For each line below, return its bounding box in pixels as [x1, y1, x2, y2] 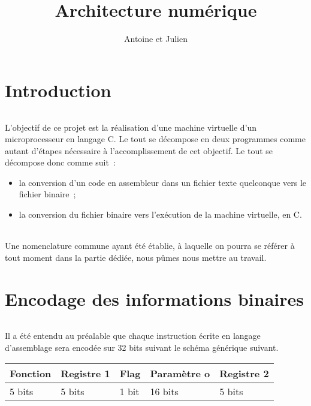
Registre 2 [219, 366, 269, 380]
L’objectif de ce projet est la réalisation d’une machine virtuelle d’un [5, 121, 257, 133]
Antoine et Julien [124, 32, 188, 45]
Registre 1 [61, 366, 110, 380]
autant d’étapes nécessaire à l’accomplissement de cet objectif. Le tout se [5, 144, 273, 157]
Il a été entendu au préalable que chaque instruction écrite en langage [5, 329, 261, 342]
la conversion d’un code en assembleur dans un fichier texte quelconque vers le [19, 176, 307, 188]
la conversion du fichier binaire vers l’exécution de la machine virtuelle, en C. [19, 208, 302, 221]
